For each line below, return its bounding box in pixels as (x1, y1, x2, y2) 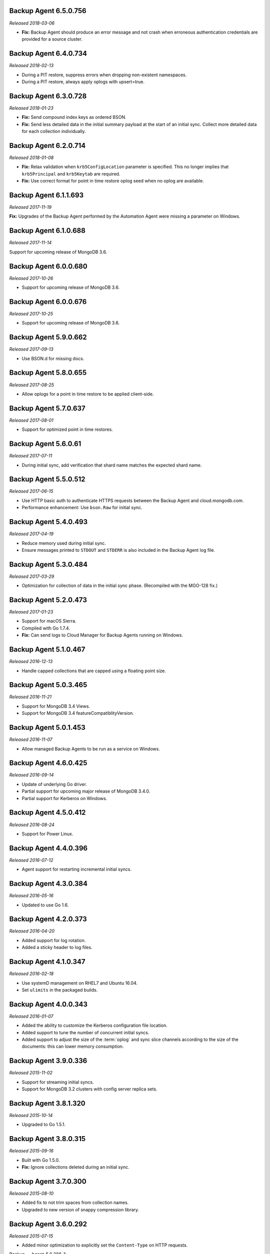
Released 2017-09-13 (9, 346, 53, 352)
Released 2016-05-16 (9, 893, 53, 899)
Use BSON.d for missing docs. (21, 355, 84, 361)
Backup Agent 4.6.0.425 (9, 759, 87, 767)
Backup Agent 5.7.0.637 (9, 404, 86, 412)
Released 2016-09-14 (9, 772, 54, 778)
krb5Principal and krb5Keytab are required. (21, 171, 120, 177)
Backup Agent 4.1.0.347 (9, 958, 85, 966)
